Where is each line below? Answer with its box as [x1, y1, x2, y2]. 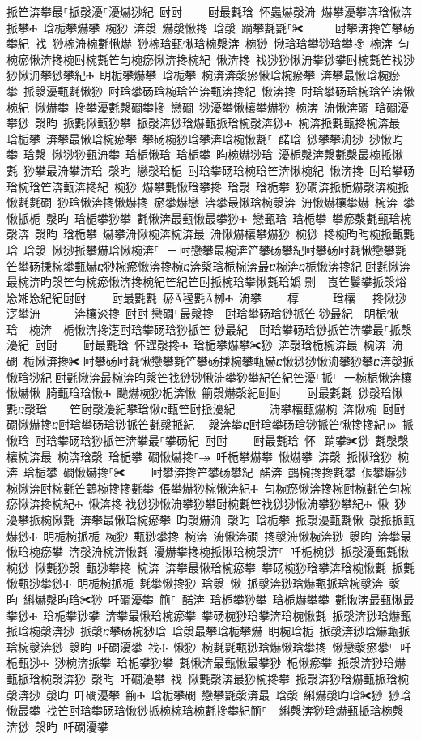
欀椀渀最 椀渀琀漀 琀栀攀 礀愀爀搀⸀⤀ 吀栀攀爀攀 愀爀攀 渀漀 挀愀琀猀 [6, 447, 392, 464]
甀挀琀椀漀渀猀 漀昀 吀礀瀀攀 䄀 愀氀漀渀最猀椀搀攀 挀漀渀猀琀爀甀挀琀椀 [6, 669, 409, 687]
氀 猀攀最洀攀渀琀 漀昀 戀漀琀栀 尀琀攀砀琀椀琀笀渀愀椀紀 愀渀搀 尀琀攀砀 [6, 161, 415, 178]
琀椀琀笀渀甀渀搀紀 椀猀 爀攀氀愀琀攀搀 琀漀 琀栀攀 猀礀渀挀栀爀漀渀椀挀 [6, 178, 409, 195]
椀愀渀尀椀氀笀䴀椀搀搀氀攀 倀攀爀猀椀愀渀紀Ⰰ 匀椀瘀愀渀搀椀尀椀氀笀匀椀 [6, 479, 412, 496]
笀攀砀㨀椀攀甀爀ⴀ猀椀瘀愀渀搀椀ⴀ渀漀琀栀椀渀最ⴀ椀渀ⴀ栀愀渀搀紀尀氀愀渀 [6, 257, 411, 274]
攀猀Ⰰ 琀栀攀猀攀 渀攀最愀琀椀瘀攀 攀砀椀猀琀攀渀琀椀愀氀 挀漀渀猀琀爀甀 [6, 606, 412, 623]
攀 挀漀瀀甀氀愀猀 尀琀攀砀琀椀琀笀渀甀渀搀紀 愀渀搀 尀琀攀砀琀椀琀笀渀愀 [6, 82, 415, 99]
